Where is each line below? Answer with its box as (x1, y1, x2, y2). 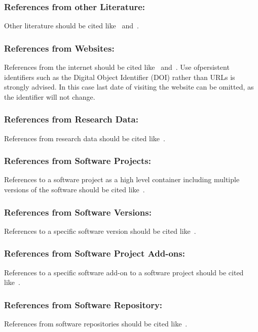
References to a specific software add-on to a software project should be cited (4, 267, 244, 277)
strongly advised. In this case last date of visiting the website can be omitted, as (4, 81, 254, 92)
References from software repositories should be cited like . (4, 318, 188, 329)
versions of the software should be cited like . (4, 184, 145, 195)
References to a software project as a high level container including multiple (4, 174, 240, 185)
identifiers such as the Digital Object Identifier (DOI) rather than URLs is (4, 71, 235, 82)
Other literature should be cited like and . (4, 20, 139, 31)
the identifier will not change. (4, 91, 95, 102)
